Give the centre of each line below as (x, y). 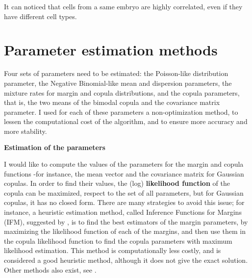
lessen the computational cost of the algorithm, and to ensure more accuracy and (126, 121)
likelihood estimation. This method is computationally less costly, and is (113, 250)
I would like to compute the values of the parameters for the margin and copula (124, 164)
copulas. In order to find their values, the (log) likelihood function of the (117, 183)
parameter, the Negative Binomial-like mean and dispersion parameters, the (118, 83)
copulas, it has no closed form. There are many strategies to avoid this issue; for (124, 202)
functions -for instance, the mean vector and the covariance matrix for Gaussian (124, 173)
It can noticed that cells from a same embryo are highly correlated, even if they (123, 6)
